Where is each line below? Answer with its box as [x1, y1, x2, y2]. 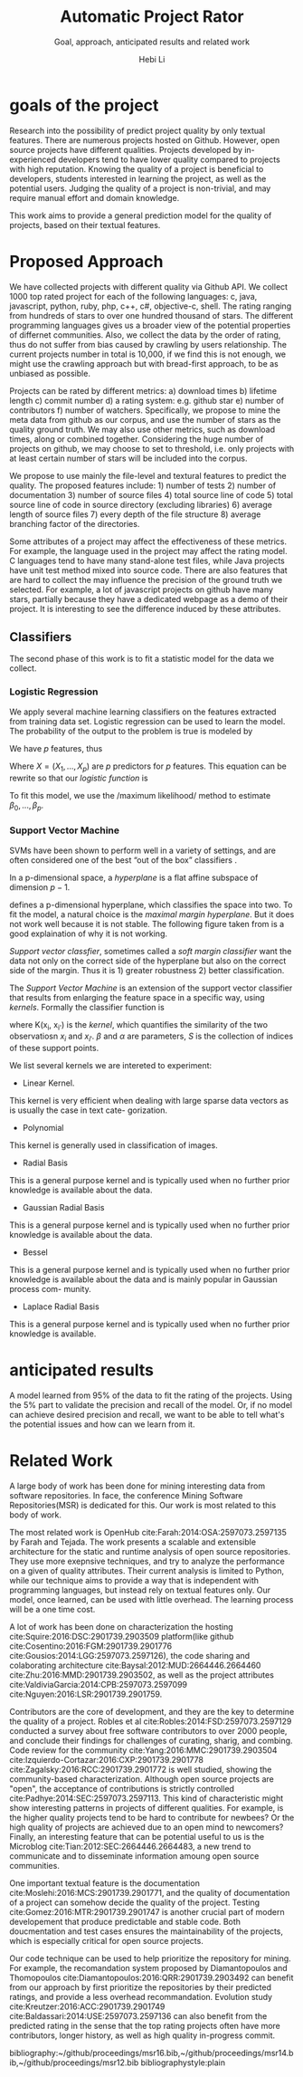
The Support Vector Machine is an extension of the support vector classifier [9, 982, 293, 993]
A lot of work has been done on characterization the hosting [9, 1622, 233, 1632]
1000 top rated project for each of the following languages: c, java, [9, 291, 258, 301]
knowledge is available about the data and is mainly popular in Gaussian [9, 1274, 278, 1285]
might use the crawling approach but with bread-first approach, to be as [9, 358, 279, 368]
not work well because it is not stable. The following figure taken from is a [9, 918, 285, 929]
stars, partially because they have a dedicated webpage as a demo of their [9, 593, 289, 604]
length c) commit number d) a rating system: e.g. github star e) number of [9, 395, 285, 406]
